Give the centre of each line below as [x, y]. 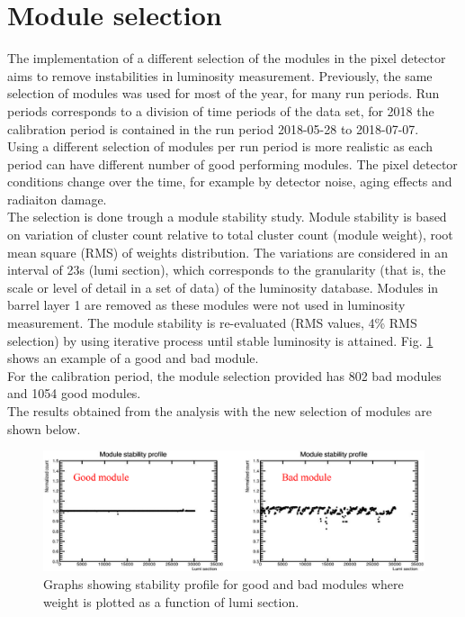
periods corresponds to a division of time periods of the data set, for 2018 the [221, 110]
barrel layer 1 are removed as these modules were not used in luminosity [206, 305]
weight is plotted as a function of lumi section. [171, 601]
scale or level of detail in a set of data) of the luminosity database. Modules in [223, 287]
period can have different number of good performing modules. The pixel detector [232, 163]
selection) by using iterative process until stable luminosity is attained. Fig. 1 [220, 340]
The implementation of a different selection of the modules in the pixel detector [227, 58]
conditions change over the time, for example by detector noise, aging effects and [230, 181]
